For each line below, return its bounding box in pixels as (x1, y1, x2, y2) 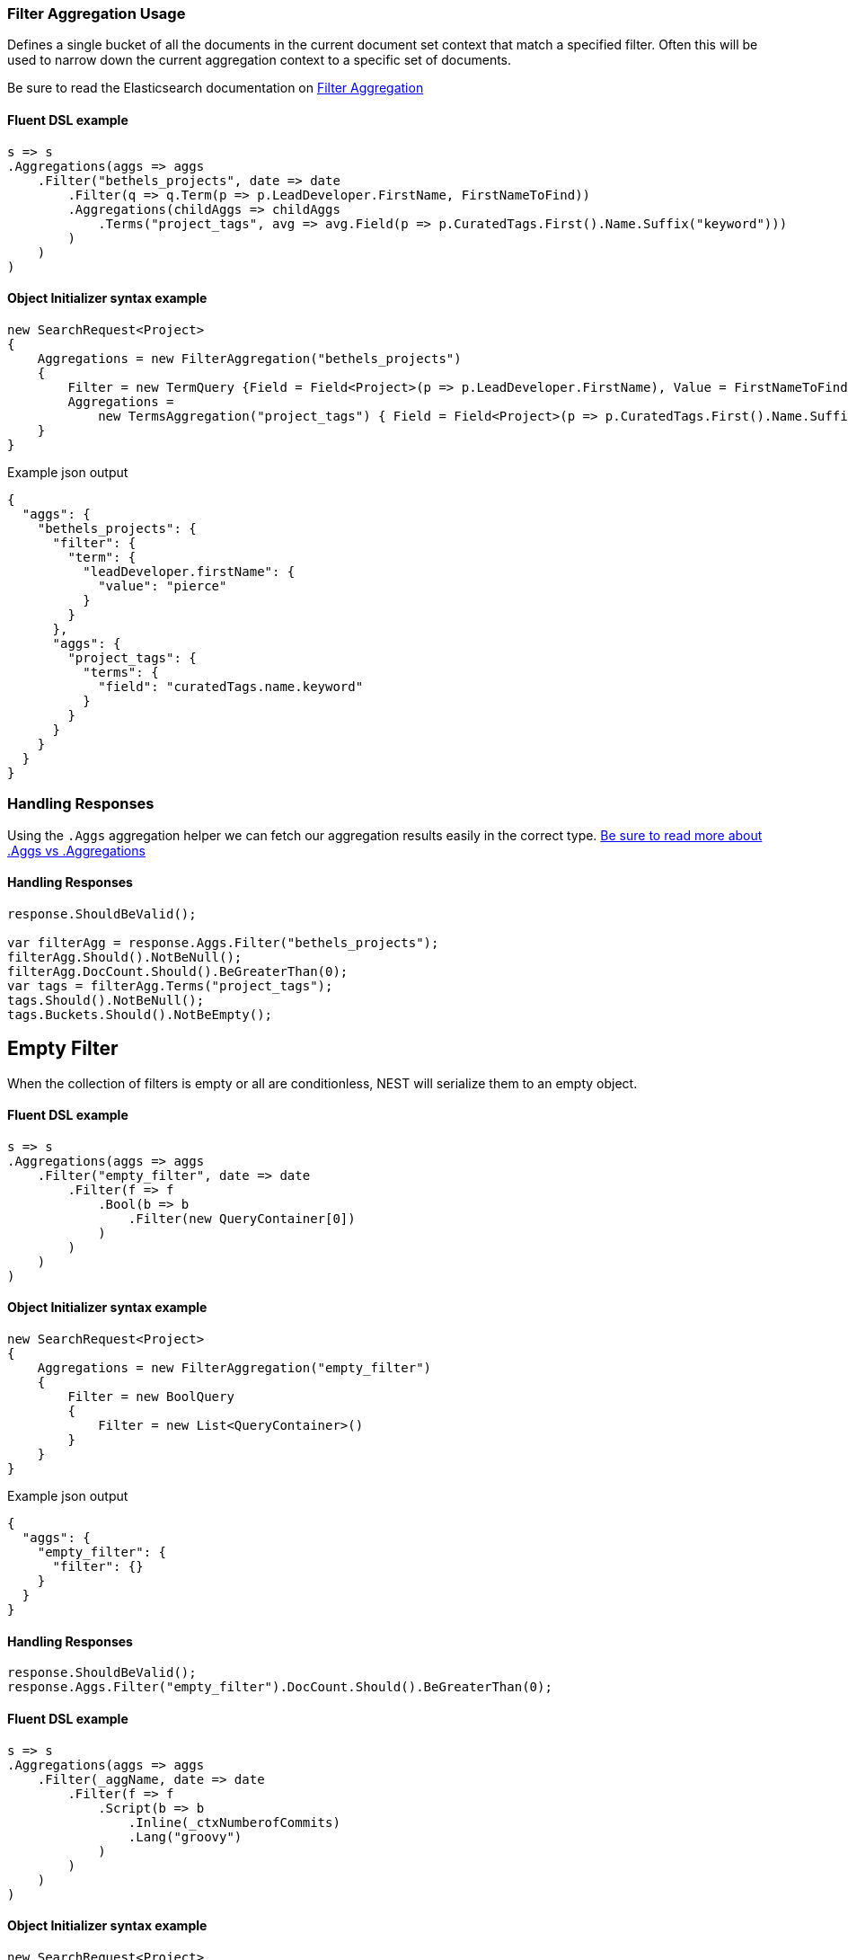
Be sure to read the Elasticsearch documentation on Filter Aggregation (7, 80, 424, 96)
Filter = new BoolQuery (67, 1389, 234, 1405)
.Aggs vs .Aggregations (7, 842, 146, 858)
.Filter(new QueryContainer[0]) (128, 1211, 356, 1226)
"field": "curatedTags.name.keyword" (98, 678, 364, 694)
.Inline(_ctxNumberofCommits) (128, 1814, 340, 1830)
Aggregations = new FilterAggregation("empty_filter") (37, 1361, 432, 1376)
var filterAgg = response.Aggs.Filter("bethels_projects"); (7, 935, 439, 950)
